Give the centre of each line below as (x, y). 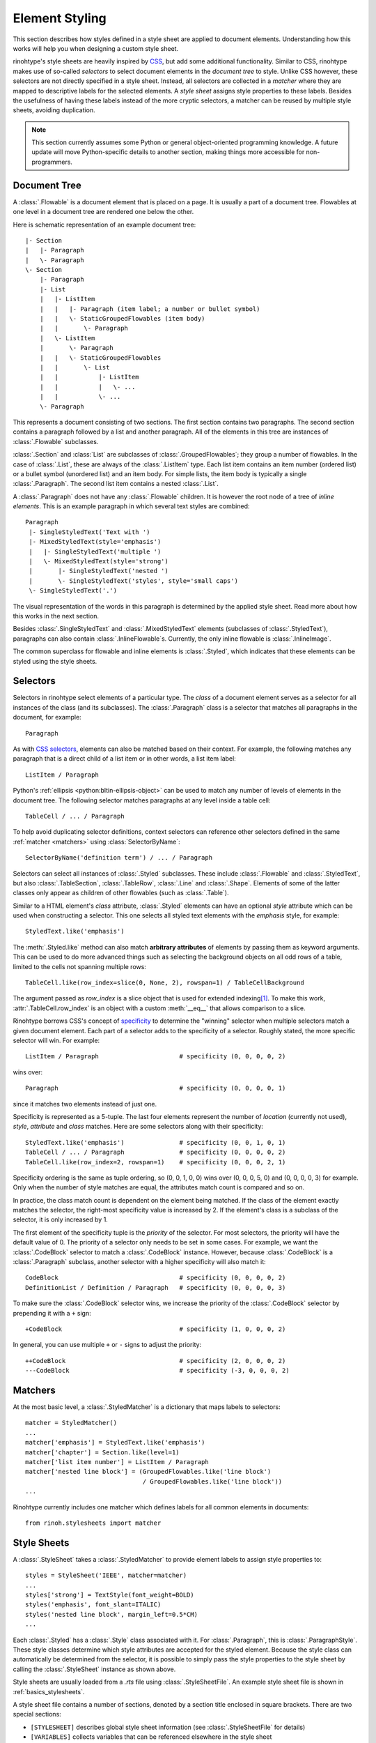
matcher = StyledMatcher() (71, 1423)
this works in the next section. (56, 616)
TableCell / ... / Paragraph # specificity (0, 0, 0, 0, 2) (156, 1152)
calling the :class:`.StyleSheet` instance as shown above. (94, 1669)
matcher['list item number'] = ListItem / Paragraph (117, 1462)
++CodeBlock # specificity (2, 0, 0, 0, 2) (156, 1361)
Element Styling (60, 18)
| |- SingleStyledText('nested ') (99, 571)
